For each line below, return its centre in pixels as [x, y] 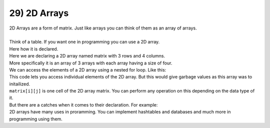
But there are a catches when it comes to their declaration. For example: [83, 104]
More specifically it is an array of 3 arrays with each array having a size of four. [91, 63]
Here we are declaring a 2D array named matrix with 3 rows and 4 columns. [87, 56]
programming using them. [36, 119]
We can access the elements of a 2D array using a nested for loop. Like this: [88, 69]
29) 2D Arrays [39, 13]
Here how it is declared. [34, 49]
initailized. [20, 84]
